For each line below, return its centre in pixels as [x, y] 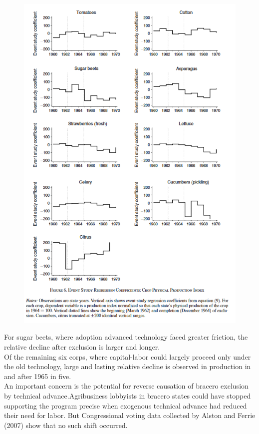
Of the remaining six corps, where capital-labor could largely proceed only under [128, 356]
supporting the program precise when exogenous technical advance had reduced [126, 405]
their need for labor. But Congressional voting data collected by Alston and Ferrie [130, 415]
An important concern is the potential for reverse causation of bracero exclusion [126, 386]
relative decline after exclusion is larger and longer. [82, 347]
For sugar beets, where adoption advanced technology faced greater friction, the [126, 337]
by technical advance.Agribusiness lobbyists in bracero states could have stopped [128, 396]
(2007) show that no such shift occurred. [66, 425]
